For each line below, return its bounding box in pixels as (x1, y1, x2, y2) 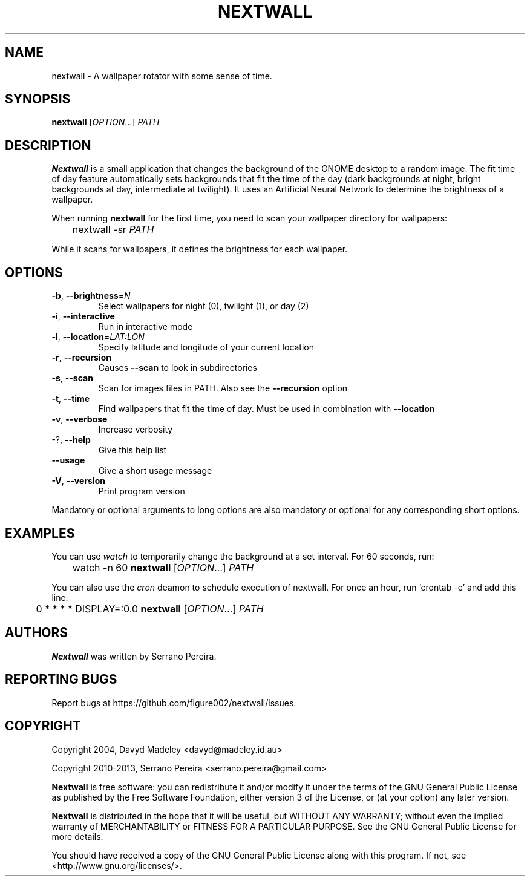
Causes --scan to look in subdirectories (98, 362, 257, 373)
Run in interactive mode (98, 321, 193, 332)
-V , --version (51, 476, 105, 486)
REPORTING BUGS (5, 672, 117, 687)
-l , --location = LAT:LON (51, 332, 145, 342)
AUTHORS (5, 625, 68, 641)
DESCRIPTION (5, 137, 91, 153)
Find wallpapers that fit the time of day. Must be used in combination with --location (98, 404, 435, 414)
